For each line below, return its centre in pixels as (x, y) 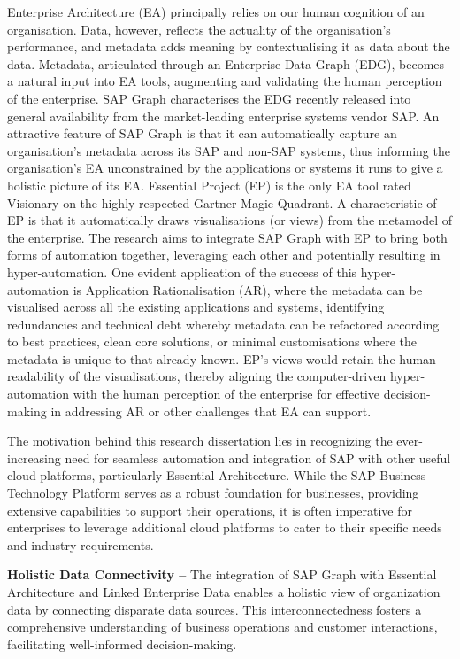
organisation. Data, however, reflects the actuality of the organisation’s (199, 29)
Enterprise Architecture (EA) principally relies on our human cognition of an (216, 12)
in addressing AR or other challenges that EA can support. (211, 411)
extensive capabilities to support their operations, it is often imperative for (210, 510)
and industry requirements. (80, 544)
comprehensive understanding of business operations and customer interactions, (222, 627)
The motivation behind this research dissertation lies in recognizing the (200, 441)
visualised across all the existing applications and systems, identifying (196, 307)
